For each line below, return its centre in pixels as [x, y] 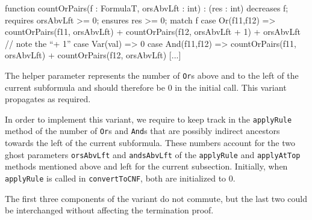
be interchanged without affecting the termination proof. [109, 210]
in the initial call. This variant [231, 87]
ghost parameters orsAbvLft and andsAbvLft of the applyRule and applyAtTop [153, 154]
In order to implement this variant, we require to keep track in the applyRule [148, 119]
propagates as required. [48, 99]
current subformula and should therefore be [85, 87]
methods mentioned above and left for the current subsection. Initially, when [146, 166]
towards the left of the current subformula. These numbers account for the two [150, 143]
